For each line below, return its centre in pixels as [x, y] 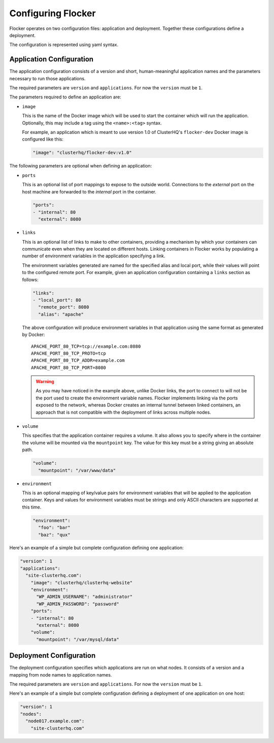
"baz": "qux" [54, 535]
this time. [32, 507]
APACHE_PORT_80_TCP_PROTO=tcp [69, 353]
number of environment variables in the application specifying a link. [94, 256]
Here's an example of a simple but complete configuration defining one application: [96, 548]
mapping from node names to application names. [61, 674]
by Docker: [33, 334]
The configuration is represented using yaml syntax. [64, 45]
